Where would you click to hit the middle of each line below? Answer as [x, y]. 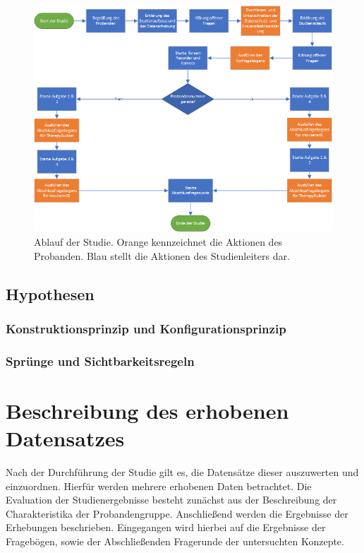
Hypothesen [50, 293]
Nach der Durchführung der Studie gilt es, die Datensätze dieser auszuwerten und [182, 472]
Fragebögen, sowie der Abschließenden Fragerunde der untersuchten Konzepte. [175, 541]
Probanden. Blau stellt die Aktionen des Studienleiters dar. [162, 255]
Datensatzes [65, 438]
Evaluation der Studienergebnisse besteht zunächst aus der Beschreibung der [171, 500]
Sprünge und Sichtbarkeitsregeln [100, 361]
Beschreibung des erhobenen [147, 410]
